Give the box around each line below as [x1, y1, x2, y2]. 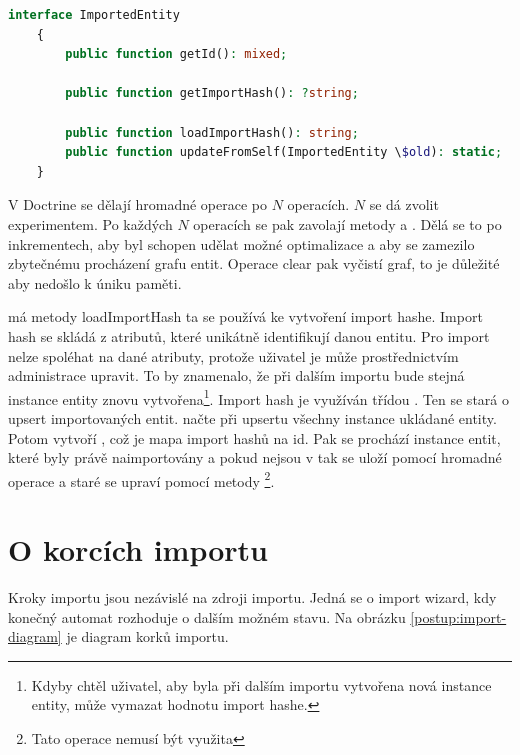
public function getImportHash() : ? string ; [65, 86, 359, 101]
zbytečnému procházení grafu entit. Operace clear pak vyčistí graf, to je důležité [8, 253, 500, 274]
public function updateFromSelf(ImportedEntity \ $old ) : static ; [65, 145, 503, 160]
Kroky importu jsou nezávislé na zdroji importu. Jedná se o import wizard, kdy [8, 587, 497, 608]
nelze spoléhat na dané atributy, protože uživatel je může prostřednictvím [8, 345, 459, 366]
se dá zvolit [369, 194, 439, 215]
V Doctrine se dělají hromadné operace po [8, 194, 267, 215]
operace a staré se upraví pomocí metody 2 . [8, 467, 275, 491]
